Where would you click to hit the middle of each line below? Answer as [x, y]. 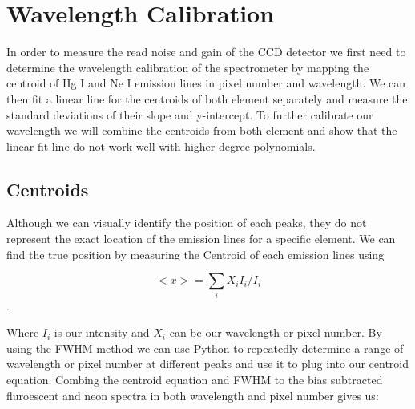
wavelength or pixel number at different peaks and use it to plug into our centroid [208, 364]
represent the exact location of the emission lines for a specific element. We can [201, 239]
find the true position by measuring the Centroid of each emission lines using [195, 254]
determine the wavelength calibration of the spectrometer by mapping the [188, 67]
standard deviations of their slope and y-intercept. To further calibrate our [190, 114]
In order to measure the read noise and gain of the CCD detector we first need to [206, 52]
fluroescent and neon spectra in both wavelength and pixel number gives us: [193, 395]
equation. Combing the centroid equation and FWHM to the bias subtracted [195, 379]
